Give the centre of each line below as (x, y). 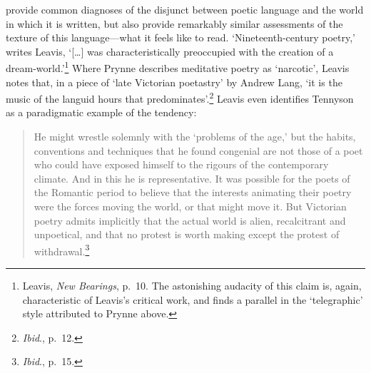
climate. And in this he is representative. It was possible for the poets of (192, 178)
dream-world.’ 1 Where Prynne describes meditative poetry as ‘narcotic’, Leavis (178, 67)
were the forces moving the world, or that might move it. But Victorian (190, 206)
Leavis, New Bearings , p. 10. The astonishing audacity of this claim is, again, (192, 286)
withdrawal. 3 (62, 250)
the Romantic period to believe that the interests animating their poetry (193, 192)
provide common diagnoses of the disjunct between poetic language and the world (185, 9)
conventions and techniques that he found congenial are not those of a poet (198, 150)
